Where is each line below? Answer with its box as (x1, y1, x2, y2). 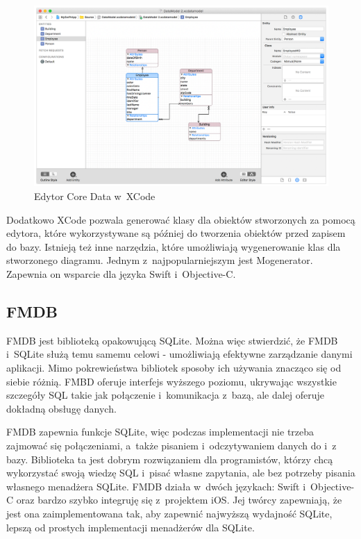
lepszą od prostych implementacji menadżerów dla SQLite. (6, 520, 255, 534)
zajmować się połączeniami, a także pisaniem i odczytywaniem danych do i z (6, 438, 337, 452)
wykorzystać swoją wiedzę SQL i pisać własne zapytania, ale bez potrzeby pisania (6, 465, 355, 480)
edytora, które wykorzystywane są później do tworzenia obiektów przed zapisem (6, 226, 346, 240)
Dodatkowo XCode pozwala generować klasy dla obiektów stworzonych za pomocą (6, 212, 355, 226)
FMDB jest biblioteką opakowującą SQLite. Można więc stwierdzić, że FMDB (6, 333, 338, 347)
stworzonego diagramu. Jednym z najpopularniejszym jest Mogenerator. (6, 253, 313, 267)
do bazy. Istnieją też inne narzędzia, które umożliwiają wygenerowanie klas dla (6, 239, 341, 254)
